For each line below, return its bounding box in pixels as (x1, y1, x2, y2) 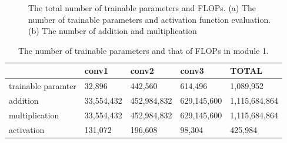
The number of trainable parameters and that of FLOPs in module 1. (18, 44, 269, 56)
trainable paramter (9, 80, 76, 92)
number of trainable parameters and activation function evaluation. (28, 13, 271, 25)
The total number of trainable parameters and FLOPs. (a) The (28, 2, 256, 13)
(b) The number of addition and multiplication (28, 25, 197, 37)
